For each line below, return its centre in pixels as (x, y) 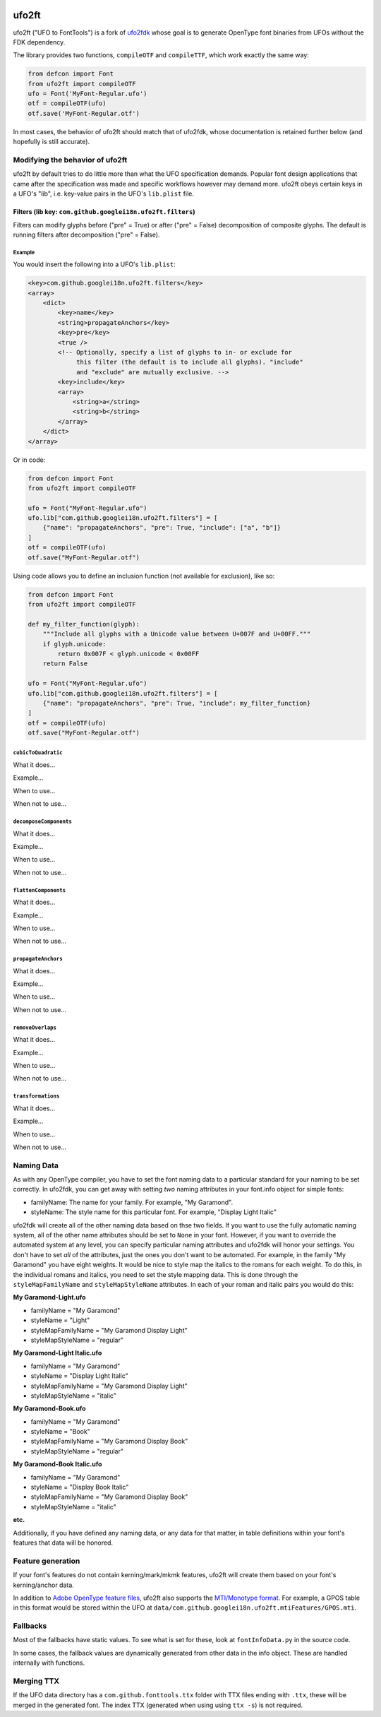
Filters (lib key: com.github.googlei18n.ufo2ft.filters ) (104, 212)
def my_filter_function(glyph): (84, 624)
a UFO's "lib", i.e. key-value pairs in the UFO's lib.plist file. (103, 194)
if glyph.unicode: (74, 644)
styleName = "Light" (60, 1320)
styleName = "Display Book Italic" (80, 1487)
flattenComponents (40, 890)
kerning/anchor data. (43, 1585)
